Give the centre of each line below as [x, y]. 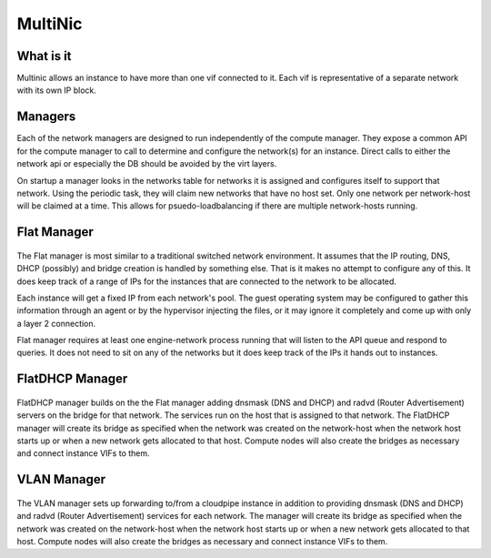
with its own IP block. [57, 90]
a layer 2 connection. [56, 323]
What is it [44, 56]
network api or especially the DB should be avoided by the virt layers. [147, 164]
